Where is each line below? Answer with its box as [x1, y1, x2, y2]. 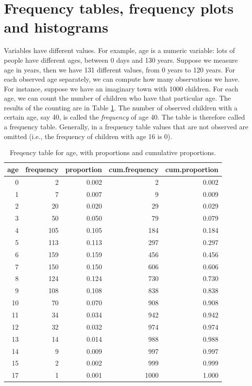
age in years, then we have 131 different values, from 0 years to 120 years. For [4, 64, 235, 74]
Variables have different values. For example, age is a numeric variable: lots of [4, 45, 235, 55]
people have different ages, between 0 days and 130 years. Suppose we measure [4, 54, 238, 65]
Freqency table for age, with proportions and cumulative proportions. [10, 147, 216, 158]
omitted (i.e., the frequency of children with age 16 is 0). [4, 131, 172, 141]
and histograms [4, 17, 108, 37]
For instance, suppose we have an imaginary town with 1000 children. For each [4, 83, 238, 93]
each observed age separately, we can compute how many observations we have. [4, 74, 240, 84]
